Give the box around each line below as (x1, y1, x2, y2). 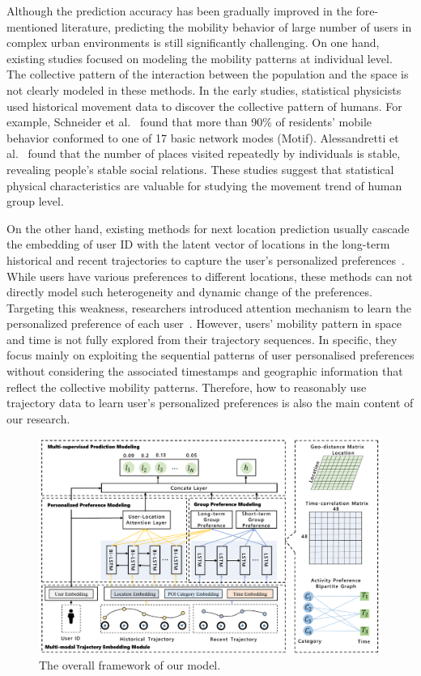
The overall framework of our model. (39, 657, 221, 674)
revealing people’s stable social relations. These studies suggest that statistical (6, 160, 394, 177)
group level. (6, 193, 64, 210)
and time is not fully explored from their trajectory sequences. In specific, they (6, 330, 398, 347)
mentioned (6, 18, 58, 35)
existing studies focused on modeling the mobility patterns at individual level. (6, 49, 393, 66)
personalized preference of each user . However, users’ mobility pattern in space (6, 315, 402, 332)
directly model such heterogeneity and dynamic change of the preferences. (6, 283, 372, 300)
